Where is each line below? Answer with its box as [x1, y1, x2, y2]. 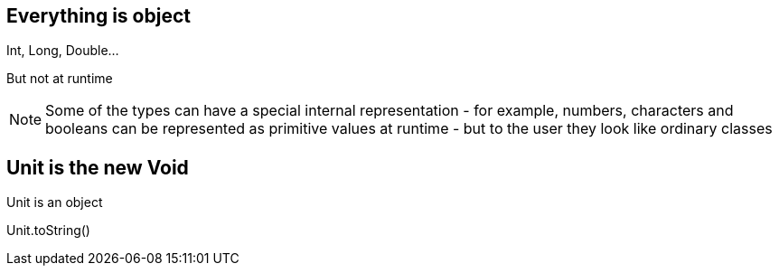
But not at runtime [6, 71, 113, 87]
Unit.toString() [6, 222, 90, 239]
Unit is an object [6, 194, 103, 211]
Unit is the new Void [6, 155, 189, 179]
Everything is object [6, 5, 191, 27]
